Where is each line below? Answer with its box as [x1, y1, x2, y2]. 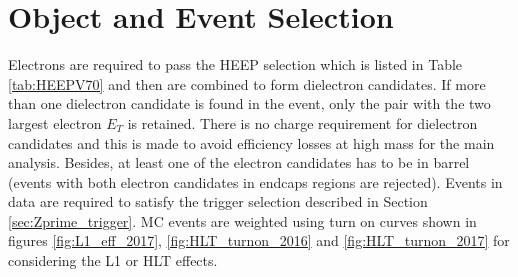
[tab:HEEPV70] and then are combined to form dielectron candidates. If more [8, 73, 486, 94]
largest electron [8, 112, 102, 133]
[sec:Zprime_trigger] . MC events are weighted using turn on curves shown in [8, 210, 477, 231]
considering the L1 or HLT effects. [8, 250, 218, 271]
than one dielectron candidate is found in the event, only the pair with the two [8, 93, 491, 114]
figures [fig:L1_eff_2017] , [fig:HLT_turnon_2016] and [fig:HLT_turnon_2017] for [8, 230, 510, 251]
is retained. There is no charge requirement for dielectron [127, 112, 478, 133]
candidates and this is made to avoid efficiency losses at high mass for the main [8, 132, 495, 153]
